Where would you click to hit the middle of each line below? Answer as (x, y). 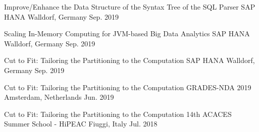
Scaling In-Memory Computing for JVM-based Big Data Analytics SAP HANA (127, 34)
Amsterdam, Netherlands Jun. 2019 (59, 97)
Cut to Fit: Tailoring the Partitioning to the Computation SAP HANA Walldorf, (129, 60)
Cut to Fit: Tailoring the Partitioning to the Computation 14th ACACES (118, 114)
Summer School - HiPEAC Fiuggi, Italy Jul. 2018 (81, 124)
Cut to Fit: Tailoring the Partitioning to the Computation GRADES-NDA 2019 (128, 87)
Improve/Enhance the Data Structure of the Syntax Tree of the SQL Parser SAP (130, 7)
